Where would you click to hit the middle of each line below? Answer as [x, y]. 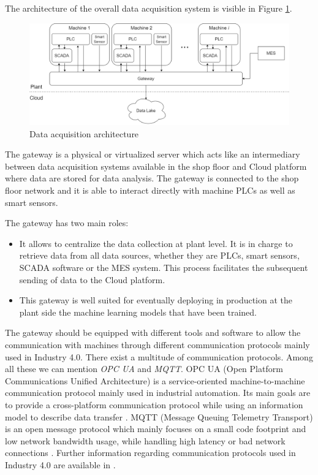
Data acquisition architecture [84, 133]
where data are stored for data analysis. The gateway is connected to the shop [152, 178]
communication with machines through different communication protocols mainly [157, 344]
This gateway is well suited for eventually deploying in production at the [156, 300]
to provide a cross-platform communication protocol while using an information [154, 404]
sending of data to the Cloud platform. [92, 279]
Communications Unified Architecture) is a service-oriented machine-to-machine [155, 380]
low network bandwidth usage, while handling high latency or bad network [145, 440]
